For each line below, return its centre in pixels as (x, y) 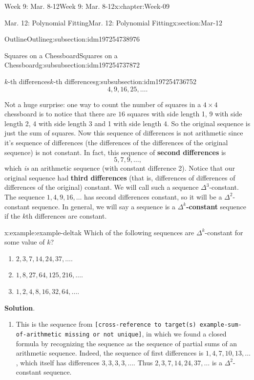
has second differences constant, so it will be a (153, 196)
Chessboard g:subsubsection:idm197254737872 (72, 65)
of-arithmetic (39, 334)
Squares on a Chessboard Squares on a (61, 55)
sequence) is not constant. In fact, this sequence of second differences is (115, 152)
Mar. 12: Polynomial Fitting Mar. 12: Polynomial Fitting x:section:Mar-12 (113, 22)
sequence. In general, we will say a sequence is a (104, 206)
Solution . (20, 307)
